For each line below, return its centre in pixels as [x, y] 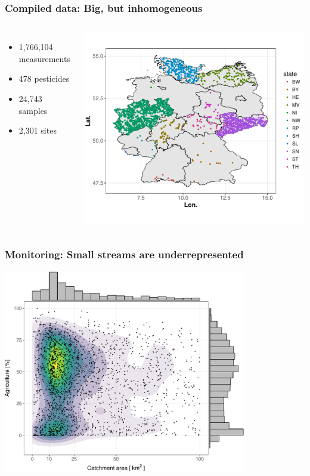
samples [33, 110]
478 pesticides [44, 78]
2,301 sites [38, 130]
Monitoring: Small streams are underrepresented [124, 254]
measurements [44, 58]
